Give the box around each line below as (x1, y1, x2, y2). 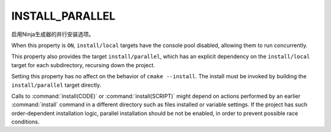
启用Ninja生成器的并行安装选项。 (11, 31, 94, 38)
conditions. (11, 118, 40, 125)
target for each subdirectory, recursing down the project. (11, 61, 156, 68)
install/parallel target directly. (11, 81, 102, 89)
